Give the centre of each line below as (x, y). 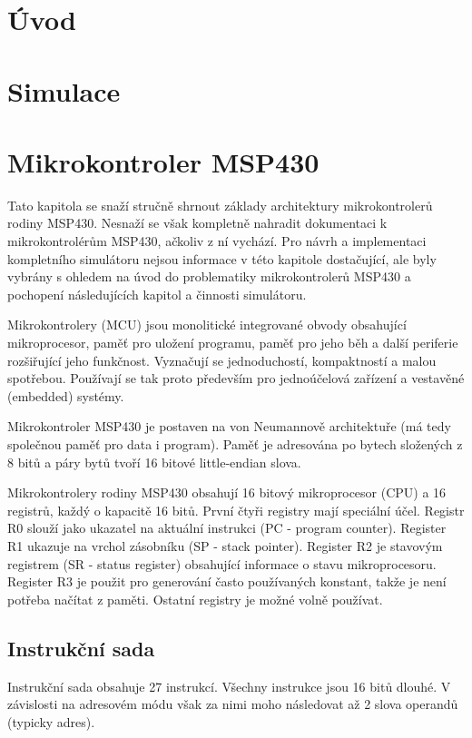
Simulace (64, 90)
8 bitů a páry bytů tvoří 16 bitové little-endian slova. (154, 462)
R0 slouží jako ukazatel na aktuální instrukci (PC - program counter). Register (227, 528)
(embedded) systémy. (66, 395)
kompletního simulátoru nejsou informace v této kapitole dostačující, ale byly (222, 258)
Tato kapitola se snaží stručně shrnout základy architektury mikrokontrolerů (220, 205)
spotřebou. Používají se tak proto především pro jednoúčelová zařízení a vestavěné (236, 378)
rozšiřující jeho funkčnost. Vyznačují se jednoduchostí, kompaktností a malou (222, 360)
